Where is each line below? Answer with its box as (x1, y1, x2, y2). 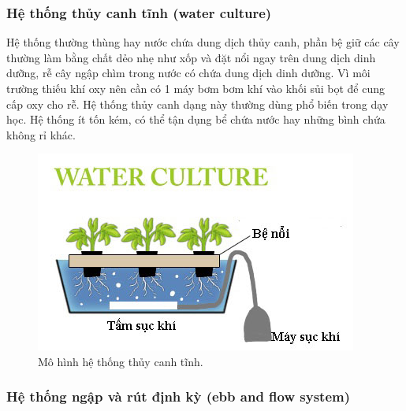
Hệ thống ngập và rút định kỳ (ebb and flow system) (6, 387, 351, 406)
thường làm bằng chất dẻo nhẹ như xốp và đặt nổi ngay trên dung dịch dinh (6, 49, 376, 65)
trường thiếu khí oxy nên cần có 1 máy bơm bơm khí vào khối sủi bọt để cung (6, 80, 386, 96)
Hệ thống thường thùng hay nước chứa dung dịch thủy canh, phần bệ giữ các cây (6, 34, 400, 50)
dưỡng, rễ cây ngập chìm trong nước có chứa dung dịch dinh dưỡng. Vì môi (6, 65, 371, 81)
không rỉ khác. (6, 126, 76, 143)
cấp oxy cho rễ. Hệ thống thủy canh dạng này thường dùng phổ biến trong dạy (6, 95, 389, 112)
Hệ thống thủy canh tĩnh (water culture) (6, 2, 272, 22)
